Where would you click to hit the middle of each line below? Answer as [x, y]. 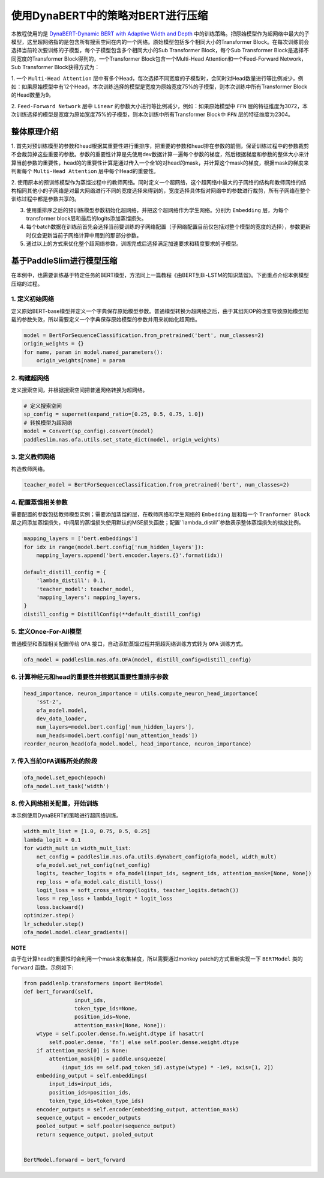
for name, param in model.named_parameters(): [93, 352]
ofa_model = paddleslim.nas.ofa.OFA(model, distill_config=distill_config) [138, 660]
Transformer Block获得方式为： [61, 67]
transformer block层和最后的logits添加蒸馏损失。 [86, 219]
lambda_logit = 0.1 [52, 840]
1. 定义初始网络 [33, 299]
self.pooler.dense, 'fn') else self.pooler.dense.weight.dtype [144, 1042]
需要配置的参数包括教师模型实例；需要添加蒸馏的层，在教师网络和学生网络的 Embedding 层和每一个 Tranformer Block [160, 514]
